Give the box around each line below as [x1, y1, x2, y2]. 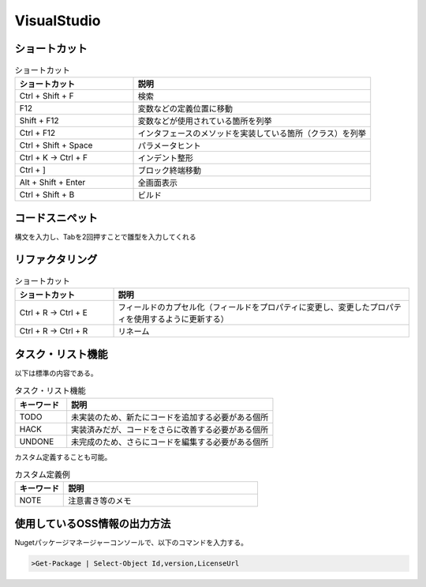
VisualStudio [14, 12, 101, 29]
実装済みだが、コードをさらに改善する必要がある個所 [71, 423, 269, 435]
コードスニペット [14, 211, 98, 224]
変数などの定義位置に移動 [137, 103, 233, 115]
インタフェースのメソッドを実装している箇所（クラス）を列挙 [137, 128, 367, 139]
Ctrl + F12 [19, 127, 56, 138]
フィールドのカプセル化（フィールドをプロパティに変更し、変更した [118, 302, 370, 313]
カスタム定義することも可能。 [14, 452, 112, 461]
